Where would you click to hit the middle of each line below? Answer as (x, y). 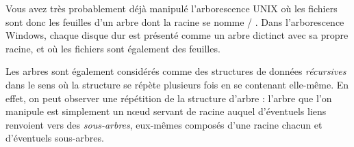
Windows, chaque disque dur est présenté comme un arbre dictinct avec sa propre (177, 35)
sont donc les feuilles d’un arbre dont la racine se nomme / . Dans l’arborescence (175, 21)
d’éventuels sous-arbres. (55, 138)
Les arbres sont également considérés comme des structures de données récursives (176, 71)
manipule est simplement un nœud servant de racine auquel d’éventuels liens (166, 111)
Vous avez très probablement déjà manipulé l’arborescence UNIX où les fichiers (172, 8)
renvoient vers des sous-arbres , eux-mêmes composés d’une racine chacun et (164, 124)
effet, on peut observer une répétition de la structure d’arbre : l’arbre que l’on (169, 98)
